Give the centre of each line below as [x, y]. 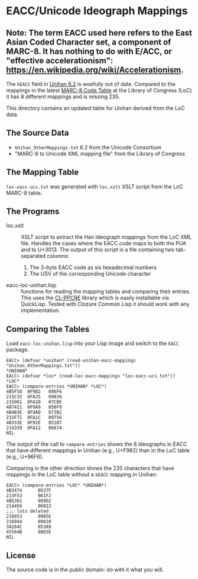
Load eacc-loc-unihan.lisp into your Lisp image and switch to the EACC [92, 343]
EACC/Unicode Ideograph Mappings [97, 11]
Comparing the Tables [48, 329]
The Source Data [38, 133]
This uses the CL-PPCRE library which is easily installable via [95, 298]
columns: [58, 256]
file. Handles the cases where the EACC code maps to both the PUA [104, 244]
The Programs [33, 212]
